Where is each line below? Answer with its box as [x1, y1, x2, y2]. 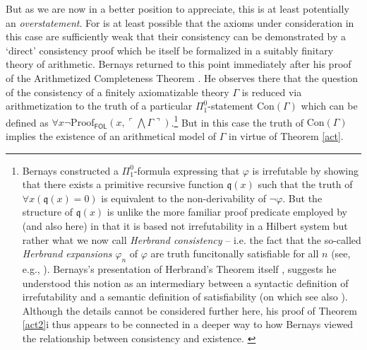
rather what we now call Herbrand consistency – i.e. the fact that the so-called [22, 232, 361, 247]
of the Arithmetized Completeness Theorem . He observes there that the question [6, 70, 359, 85]
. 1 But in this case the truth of [171, 112, 303, 129]
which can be [301, 98, 358, 113]
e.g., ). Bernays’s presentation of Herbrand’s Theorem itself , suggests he [22, 261, 337, 276]
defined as [6, 115, 49, 129]
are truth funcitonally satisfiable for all [150, 246, 319, 261]
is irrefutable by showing [252, 163, 359, 177]
